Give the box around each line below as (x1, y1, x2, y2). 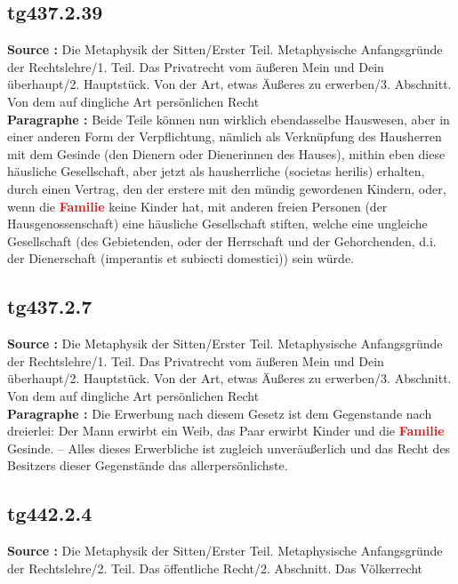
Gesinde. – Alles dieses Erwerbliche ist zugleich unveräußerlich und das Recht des (7, 438, 451, 457)
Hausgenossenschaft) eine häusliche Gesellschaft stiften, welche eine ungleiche (7, 214, 428, 233)
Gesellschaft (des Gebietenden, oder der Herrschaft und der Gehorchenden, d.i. (7, 231, 437, 250)
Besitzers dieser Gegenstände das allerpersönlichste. (7, 456, 288, 475)
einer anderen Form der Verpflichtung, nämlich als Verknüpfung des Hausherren (7, 127, 442, 146)
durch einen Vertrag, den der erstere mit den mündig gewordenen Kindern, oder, (7, 179, 446, 197)
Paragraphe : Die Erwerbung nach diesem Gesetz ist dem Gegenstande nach (7, 404, 432, 422)
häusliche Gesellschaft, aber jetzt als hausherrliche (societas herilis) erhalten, (7, 162, 425, 180)
